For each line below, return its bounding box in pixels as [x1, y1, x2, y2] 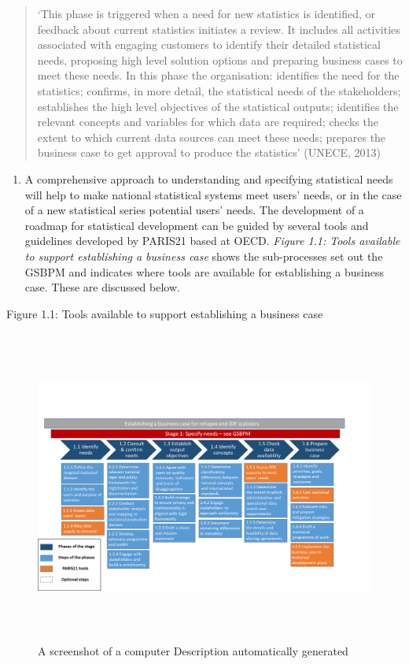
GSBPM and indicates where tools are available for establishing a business [24, 263, 384, 280]
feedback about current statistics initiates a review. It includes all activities [37, 20, 400, 37]
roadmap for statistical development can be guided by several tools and [24, 217, 369, 233]
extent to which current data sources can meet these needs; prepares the [37, 128, 386, 145]
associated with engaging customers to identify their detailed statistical [37, 36, 381, 53]
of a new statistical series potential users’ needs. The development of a [24, 202, 364, 218]
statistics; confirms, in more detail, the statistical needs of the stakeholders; [37, 82, 401, 98]
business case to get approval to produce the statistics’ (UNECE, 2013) [37, 144, 381, 161]
